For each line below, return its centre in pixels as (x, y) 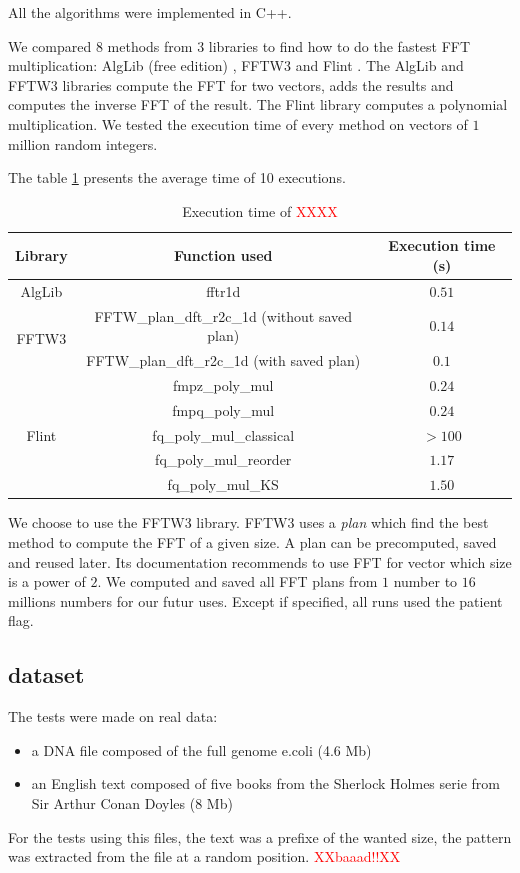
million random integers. (83, 143)
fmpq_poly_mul (223, 409)
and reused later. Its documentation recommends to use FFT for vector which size (260, 561)
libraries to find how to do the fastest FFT (339, 45)
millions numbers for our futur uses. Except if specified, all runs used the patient (255, 600)
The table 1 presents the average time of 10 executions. (177, 177)
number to (425, 581)
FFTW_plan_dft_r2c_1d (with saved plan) (223, 360)
